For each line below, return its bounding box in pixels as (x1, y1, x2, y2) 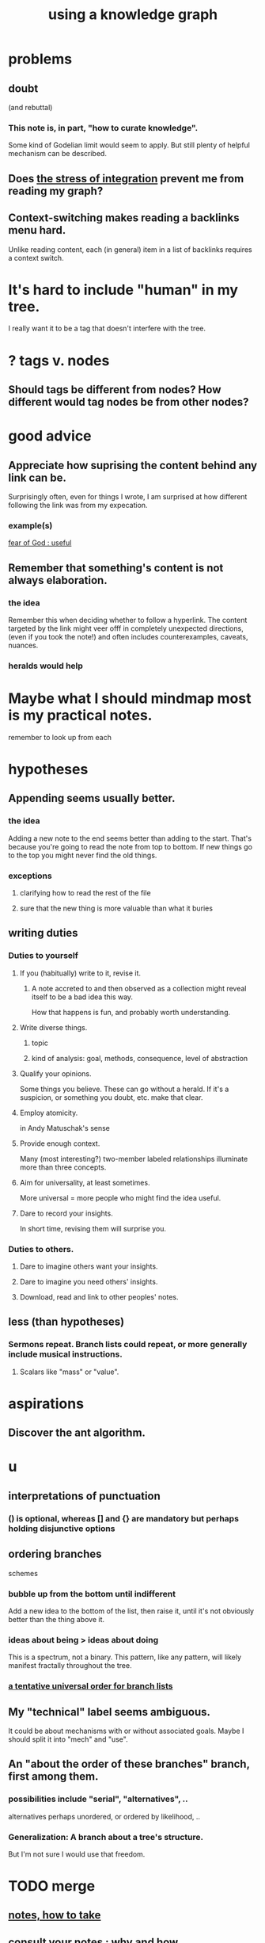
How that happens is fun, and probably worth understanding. (31, 1007, 231, 1017)
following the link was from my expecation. (8, 501, 148, 510)
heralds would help (8, 660, 83, 671)
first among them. (8, 1769, 99, 1784)
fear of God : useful (8, 538, 72, 548)
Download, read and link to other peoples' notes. (19, 1292, 179, 1302)
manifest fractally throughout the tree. (8, 1661, 132, 1670)
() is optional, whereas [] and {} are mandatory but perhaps (8, 1513, 240, 1524)
